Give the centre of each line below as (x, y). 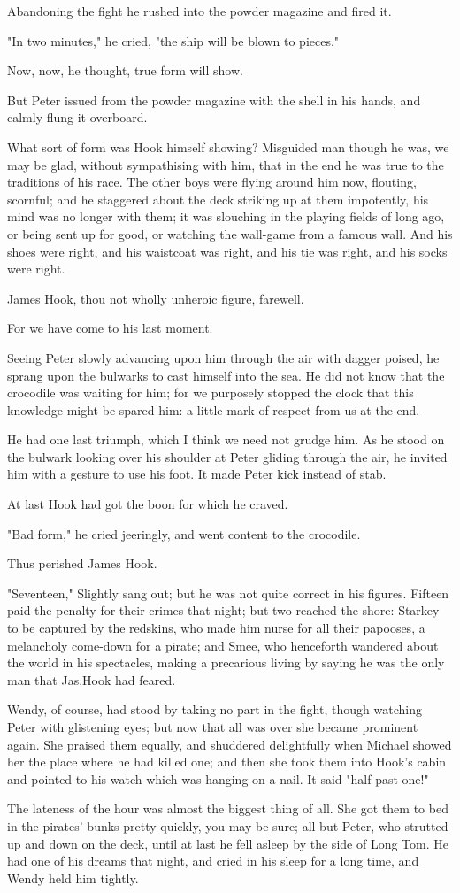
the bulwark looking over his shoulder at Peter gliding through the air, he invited (227, 456)
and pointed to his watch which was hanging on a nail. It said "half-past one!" (218, 778)
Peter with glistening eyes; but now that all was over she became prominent (213, 727)
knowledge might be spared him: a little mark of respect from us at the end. (214, 409)
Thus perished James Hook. (82, 563)
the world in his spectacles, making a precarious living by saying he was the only (226, 662)
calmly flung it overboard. (77, 117)
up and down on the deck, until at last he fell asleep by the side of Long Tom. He (228, 843)
